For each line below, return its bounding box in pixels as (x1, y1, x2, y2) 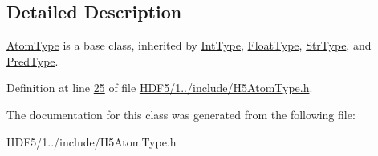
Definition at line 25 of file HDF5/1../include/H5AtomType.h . (6, 79, 313, 96)
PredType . (6, 52, 59, 69)
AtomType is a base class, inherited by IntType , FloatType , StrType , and (6, 37, 372, 54)
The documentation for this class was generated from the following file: (6, 106, 356, 122)
